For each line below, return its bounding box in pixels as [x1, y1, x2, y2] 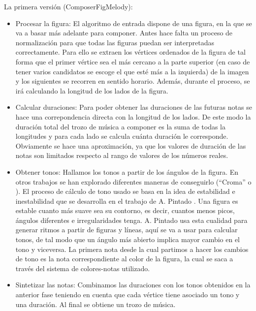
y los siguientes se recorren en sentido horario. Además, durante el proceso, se [15, 76, 250, 86]
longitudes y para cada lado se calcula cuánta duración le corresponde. [15, 131, 228, 141]
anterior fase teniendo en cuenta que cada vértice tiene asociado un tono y [15, 289, 240, 300]
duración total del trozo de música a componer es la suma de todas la [15, 121, 226, 131]
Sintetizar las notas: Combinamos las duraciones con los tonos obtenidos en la [15, 280, 251, 290]
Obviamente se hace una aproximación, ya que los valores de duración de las [15, 140, 246, 151]
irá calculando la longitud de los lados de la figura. [15, 85, 168, 95]
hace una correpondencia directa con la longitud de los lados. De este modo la [15, 111, 251, 122]
